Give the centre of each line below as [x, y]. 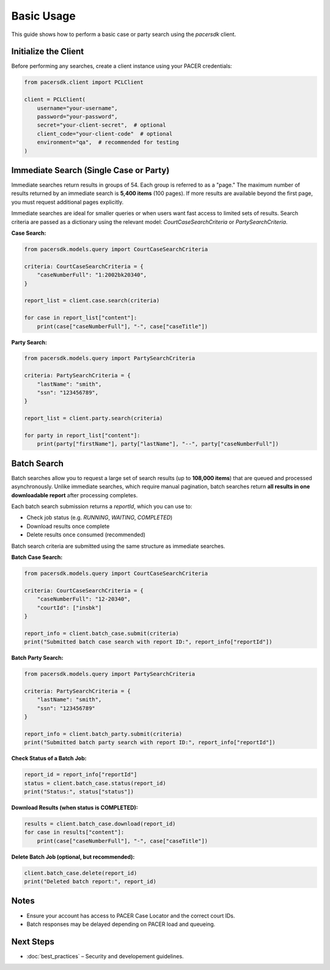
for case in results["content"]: [74, 832]
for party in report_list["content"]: [82, 435]
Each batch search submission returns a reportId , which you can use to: [102, 506]
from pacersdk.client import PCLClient [84, 82]
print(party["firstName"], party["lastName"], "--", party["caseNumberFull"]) [158, 444]
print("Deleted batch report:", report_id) [90, 882]
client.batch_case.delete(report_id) [81, 873]
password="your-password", [78, 117]
